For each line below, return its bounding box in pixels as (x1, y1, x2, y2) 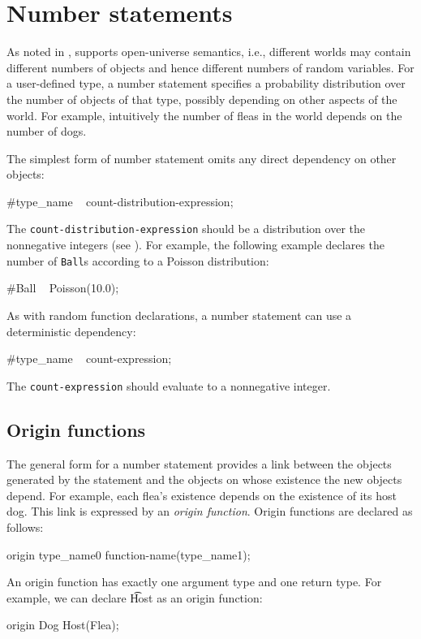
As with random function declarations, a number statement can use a (6, 306, 352, 323)
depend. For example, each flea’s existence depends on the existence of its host (6, 486, 397, 503)
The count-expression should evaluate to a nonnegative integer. (6, 377, 331, 394)
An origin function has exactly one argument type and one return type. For (6, 573, 382, 590)
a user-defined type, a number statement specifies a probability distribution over (6, 75, 406, 92)
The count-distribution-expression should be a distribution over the (6, 220, 365, 237)
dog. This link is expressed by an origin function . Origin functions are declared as (6, 503, 413, 520)
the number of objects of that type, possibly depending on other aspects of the (6, 90, 397, 107)
